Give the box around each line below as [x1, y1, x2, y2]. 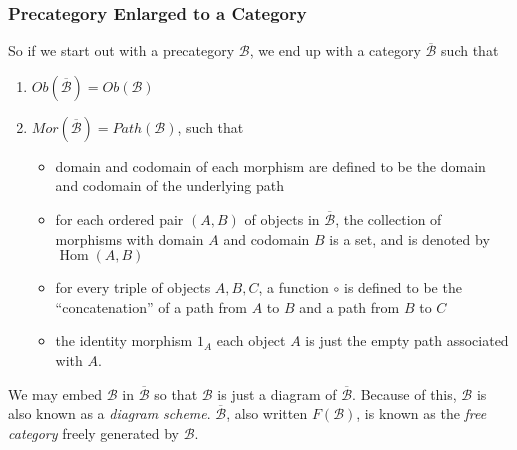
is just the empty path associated [305, 330, 509, 351]
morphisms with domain [55, 228, 204, 249]
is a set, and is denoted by [329, 228, 490, 249]
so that [154, 383, 198, 404]
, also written [226, 403, 308, 424]
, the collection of [335, 209, 442, 229]
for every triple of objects [55, 277, 211, 298]
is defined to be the [343, 277, 462, 298]
